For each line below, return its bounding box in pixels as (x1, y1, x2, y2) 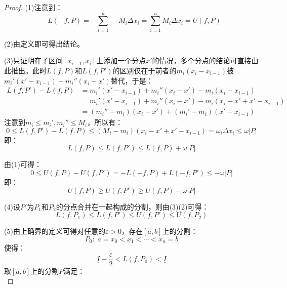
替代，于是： (110, 75, 153, 86)
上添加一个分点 (96, 55, 146, 66)
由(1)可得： (4, 159, 42, 170)
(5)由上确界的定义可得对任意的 (4, 226, 105, 236)
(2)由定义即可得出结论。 (4, 38, 84, 49)
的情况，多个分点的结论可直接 (152, 55, 252, 66)
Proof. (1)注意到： (4, 2, 63, 12)
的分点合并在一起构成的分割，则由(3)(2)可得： (56, 201, 209, 212)
